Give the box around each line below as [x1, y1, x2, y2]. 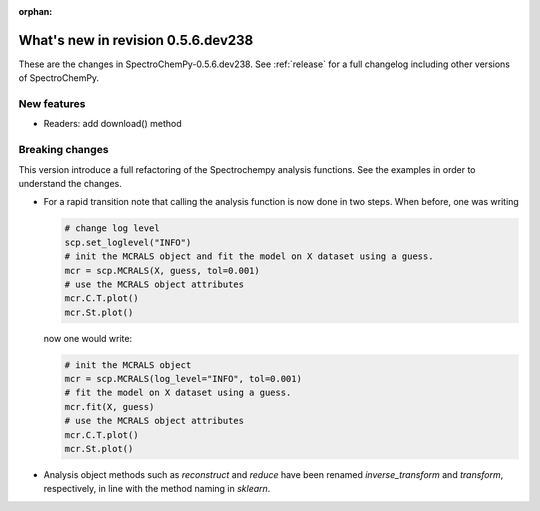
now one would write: [43, 332, 133, 344]
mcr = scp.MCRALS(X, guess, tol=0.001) [64, 265, 260, 276]
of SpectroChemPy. [18, 72, 100, 84]
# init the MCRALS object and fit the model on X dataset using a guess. [64, 251, 434, 262]
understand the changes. [18, 177, 122, 189]
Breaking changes [18, 143, 109, 157]
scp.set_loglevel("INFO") [64, 236, 192, 248]
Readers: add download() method [43, 118, 182, 130]
